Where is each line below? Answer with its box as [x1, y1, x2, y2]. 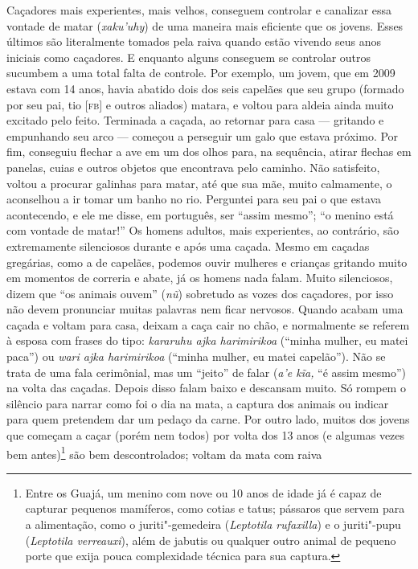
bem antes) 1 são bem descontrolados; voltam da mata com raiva [6, 443, 322, 462]
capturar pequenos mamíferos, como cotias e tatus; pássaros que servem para [25, 500, 405, 517]
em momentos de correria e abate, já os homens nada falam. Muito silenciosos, [6, 269, 393, 286]
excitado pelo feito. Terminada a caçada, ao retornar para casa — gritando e [6, 112, 384, 129]
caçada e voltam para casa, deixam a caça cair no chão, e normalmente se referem [6, 316, 410, 333]
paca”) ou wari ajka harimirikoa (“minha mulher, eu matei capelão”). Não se [6, 348, 386, 365]
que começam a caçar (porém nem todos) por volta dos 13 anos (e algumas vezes [6, 427, 405, 444]
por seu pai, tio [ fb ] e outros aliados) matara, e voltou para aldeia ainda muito [6, 96, 394, 113]
